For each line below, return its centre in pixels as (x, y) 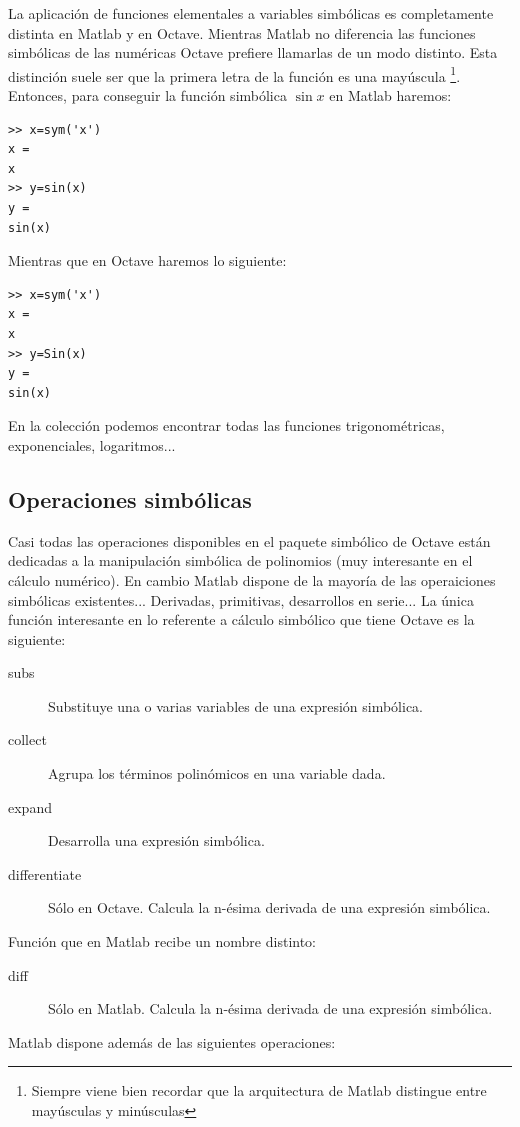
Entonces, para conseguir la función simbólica (147, 95)
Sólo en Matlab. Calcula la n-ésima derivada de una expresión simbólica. (270, 1008)
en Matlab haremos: (390, 95)
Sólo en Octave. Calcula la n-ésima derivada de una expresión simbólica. (269, 907)
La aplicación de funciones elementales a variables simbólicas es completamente (251, 13)
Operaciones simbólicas (130, 498)
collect (27, 739)
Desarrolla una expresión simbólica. (156, 840)
